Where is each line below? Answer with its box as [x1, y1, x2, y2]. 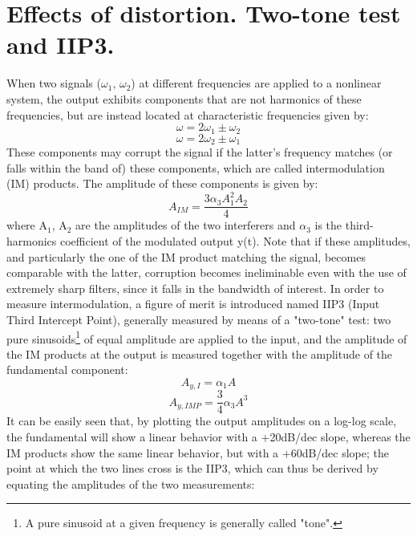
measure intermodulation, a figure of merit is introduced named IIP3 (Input [6, 295, 380, 312]
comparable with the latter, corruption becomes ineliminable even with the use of [6, 264, 407, 281]
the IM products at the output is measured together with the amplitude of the [6, 345, 393, 362]
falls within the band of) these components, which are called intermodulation [6, 159, 385, 176]
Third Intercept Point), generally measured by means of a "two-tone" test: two [6, 311, 391, 327]
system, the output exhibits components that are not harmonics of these [6, 90, 362, 107]
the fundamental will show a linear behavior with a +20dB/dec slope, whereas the [6, 428, 411, 445]
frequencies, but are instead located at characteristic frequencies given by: [6, 106, 369, 123]
